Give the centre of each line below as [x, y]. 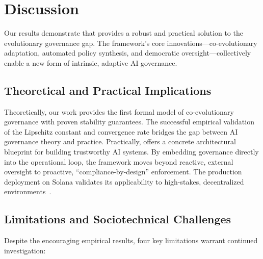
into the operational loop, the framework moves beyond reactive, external [119, 161]
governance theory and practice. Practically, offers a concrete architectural [120, 141]
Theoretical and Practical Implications [108, 90]
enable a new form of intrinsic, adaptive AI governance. [91, 62]
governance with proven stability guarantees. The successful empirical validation [129, 122]
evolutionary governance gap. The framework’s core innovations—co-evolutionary [131, 43]
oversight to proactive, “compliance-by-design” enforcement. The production [123, 172]
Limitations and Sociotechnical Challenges [118, 219]
